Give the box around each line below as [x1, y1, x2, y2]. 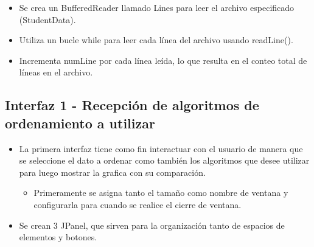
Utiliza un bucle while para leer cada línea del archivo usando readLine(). [19, 33, 293, 46]
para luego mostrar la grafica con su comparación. [19, 165, 206, 178]
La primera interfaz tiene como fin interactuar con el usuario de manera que [19, 142, 303, 155]
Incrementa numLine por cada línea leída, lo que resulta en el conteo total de [19, 54, 307, 66]
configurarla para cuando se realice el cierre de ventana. [33, 198, 242, 210]
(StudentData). [19, 13, 76, 26]
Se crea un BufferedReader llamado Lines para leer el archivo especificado [19, 1, 295, 13]
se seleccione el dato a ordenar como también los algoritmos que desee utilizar [19, 154, 310, 167]
